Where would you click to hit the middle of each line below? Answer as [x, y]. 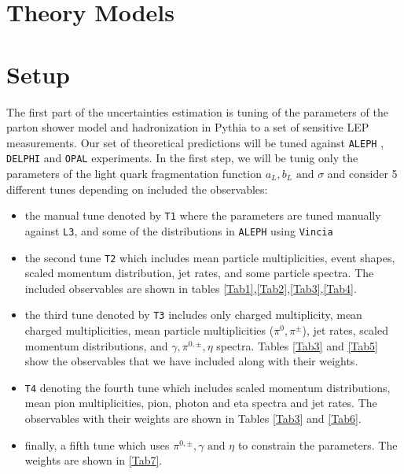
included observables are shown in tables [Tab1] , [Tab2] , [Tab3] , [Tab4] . [191, 288]
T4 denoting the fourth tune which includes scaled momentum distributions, [208, 387]
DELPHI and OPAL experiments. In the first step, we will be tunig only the [182, 158]
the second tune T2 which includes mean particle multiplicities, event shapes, [210, 257]
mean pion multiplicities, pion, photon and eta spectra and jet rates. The [201, 403]
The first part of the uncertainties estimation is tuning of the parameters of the [197, 111]
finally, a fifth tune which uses [97, 444]
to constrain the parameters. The [318, 444]
